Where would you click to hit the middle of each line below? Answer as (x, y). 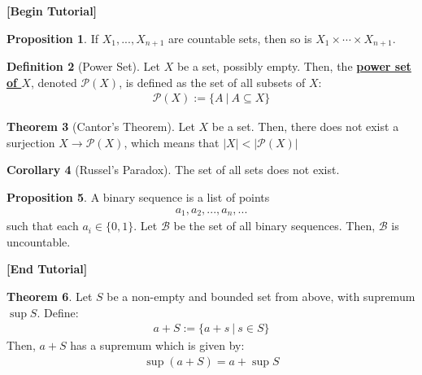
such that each (43, 226)
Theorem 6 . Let (50, 296)
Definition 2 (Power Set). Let (84, 66)
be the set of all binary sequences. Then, (274, 226)
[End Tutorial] (47, 269)
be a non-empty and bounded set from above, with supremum (261, 296)
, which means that (172, 142)
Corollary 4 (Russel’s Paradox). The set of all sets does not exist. (173, 170)
